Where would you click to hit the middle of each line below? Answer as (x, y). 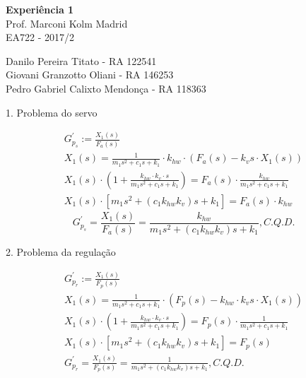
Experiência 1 (40, 9)
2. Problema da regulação (61, 252)
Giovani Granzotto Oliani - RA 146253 (90, 75)
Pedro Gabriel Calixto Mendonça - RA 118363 (106, 88)
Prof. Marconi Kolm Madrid (67, 23)
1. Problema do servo (52, 112)
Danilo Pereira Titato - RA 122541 (81, 60)
